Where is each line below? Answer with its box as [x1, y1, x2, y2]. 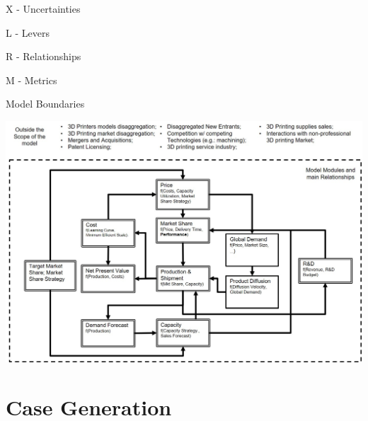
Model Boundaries [6, 96, 85, 111]
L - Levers [6, 25, 50, 40]
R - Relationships [6, 49, 81, 64]
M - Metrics [6, 72, 57, 87]
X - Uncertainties [6, 1, 81, 16]
